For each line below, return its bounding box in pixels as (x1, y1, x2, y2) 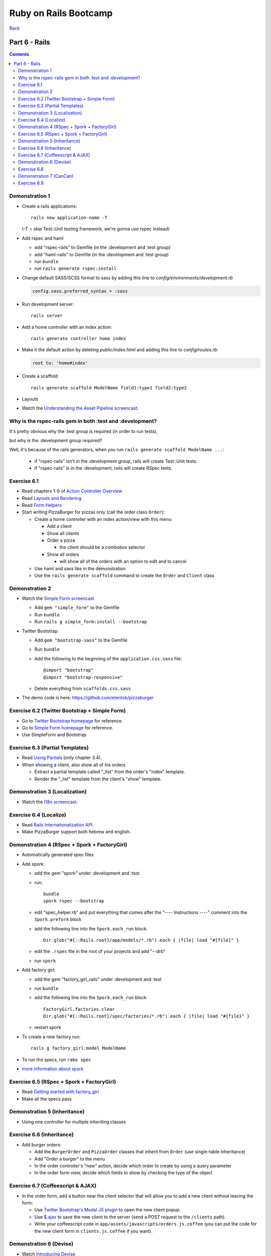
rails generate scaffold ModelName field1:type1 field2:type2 (31, 385, 187, 390)
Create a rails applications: (22, 203, 77, 209)
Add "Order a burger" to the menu (34, 1156, 105, 1162)
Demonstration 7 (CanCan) (18, 173, 74, 179)
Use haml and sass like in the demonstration (34, 565, 126, 571)
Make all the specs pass (22, 1096, 72, 1102)
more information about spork (22, 1066, 84, 1072)
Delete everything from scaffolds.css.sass (34, 686, 131, 691)
